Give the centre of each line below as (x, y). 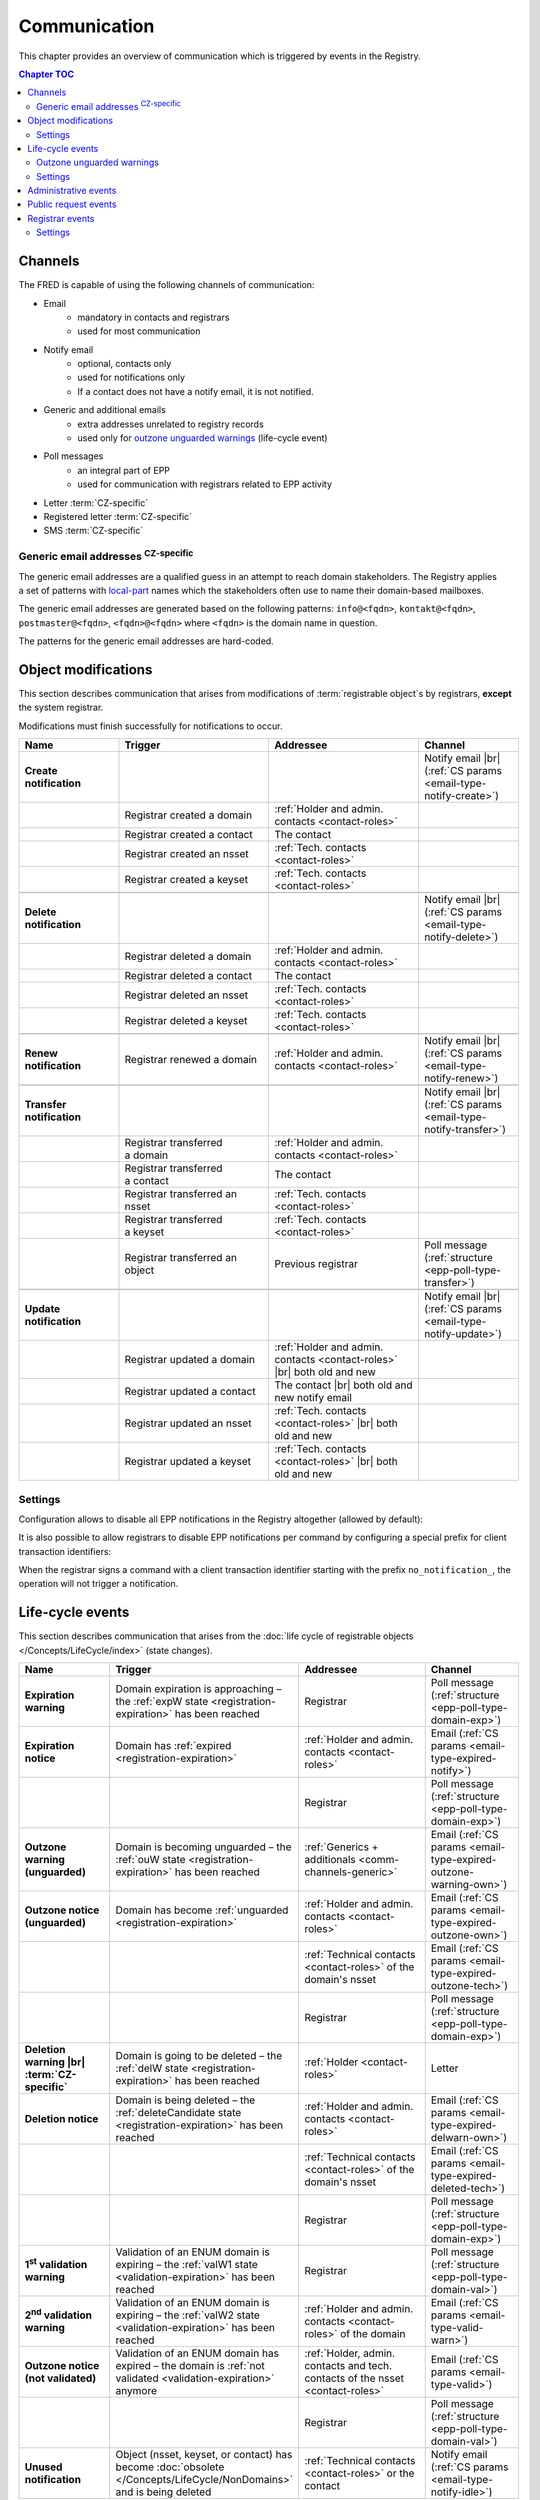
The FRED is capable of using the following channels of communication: (166, 285)
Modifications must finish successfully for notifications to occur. (150, 726)
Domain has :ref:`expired (173, 1746)
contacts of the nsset (354, 2378)
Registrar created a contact (189, 835)
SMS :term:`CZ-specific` (93, 531)
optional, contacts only (124, 364)
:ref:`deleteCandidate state (178, 2113)
